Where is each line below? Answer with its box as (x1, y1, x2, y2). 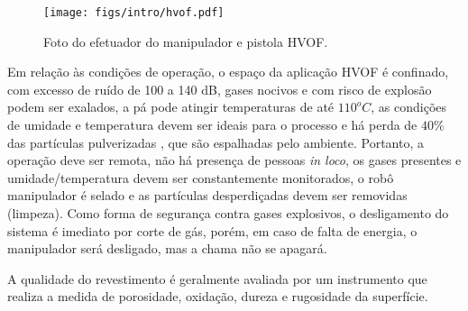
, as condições (371, 97, 447, 116)
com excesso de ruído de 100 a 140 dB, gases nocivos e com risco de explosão (7, 79, 432, 98)
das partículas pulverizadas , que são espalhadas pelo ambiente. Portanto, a (7, 133, 425, 151)
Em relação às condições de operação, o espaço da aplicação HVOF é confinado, (7, 62, 449, 81)
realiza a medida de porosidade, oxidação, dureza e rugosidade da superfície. (7, 287, 428, 306)
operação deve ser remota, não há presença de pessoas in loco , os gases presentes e (7, 151, 462, 169)
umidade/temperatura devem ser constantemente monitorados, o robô (7, 168, 394, 187)
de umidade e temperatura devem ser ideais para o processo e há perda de (7, 115, 418, 134)
